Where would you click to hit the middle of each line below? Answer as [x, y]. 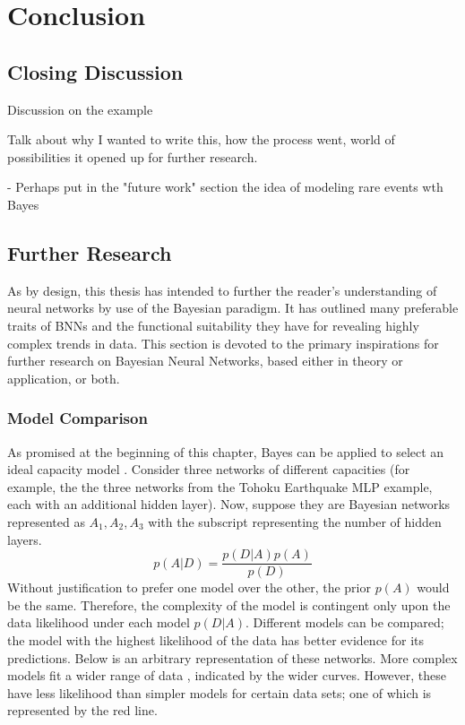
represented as [46, 521]
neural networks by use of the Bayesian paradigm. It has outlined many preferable [233, 308]
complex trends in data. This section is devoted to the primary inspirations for [223, 343]
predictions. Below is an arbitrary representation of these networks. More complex [232, 657]
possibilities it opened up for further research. [133, 156]
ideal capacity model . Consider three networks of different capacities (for [209, 469]
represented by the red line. [82, 710]
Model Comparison [77, 418]
